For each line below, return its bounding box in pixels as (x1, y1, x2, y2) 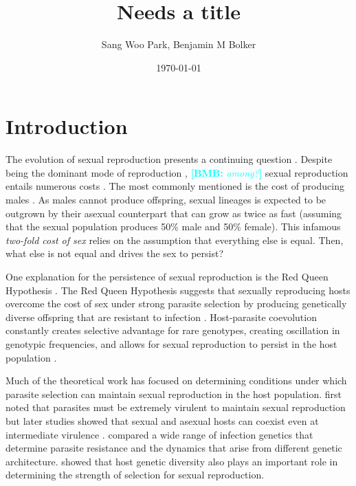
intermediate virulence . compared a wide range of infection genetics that (5, 427, 313, 441)
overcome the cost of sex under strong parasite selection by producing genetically (5, 296, 347, 311)
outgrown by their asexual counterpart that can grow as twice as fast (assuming (5, 206, 342, 220)
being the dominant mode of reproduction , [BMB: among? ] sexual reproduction (5, 165, 348, 179)
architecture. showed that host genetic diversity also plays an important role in (5, 454, 338, 468)
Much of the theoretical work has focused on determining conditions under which (5, 373, 347, 388)
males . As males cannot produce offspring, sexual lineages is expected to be (5, 192, 326, 207)
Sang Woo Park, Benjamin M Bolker (101, 37, 256, 52)
